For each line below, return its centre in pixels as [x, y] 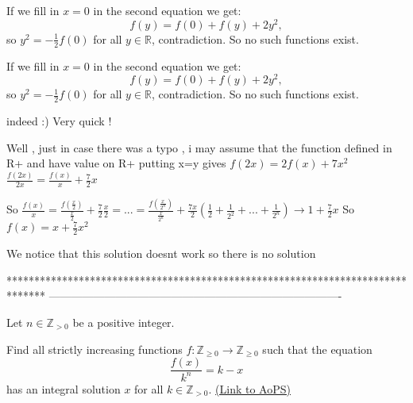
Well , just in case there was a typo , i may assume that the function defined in [199, 147]
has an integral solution [64, 388]
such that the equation [317, 349]
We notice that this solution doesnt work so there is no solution [161, 253]
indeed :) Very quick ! [59, 121]
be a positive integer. [124, 322]
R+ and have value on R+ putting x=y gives [116, 163]
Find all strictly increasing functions [95, 349]
